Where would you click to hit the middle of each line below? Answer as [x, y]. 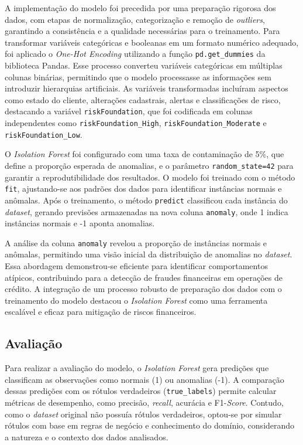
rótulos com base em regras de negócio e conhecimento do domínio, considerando [150, 425]
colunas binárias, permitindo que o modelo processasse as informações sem [138, 77]
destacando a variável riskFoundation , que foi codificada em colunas [129, 111]
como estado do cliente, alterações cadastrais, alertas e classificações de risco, [143, 99]
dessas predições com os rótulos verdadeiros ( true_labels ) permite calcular [141, 391]
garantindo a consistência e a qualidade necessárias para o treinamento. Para [142, 31]
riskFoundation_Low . [44, 134]
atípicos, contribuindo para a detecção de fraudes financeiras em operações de [144, 277]
